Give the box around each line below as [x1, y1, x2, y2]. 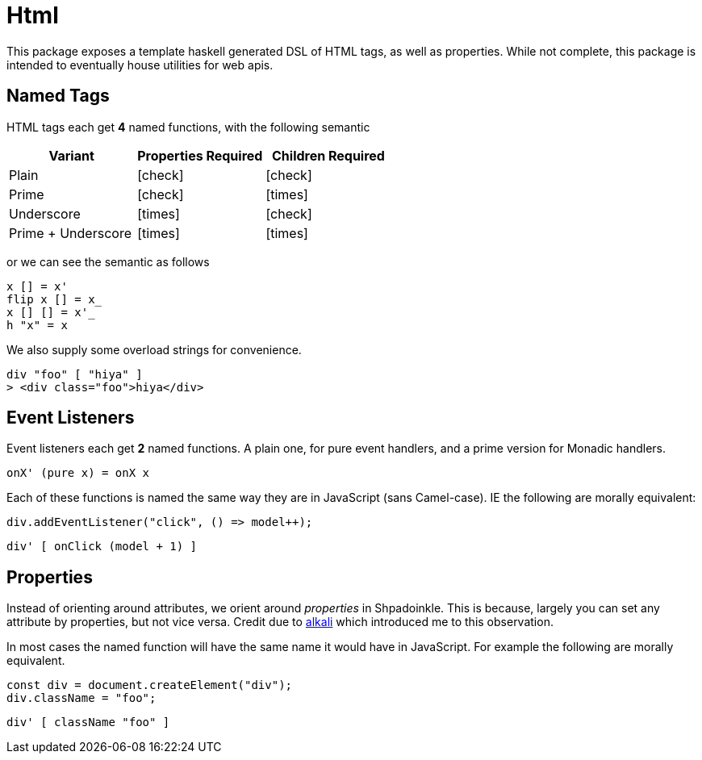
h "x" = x [6, 318, 68, 332]
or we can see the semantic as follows [6, 254, 210, 269]
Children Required [272, 147, 385, 164]
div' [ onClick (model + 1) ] [6, 540, 198, 553]
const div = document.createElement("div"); [6, 679, 293, 692]
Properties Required [137, 147, 263, 164]
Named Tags [6, 86, 110, 106]
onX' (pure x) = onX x [6, 466, 150, 480]
